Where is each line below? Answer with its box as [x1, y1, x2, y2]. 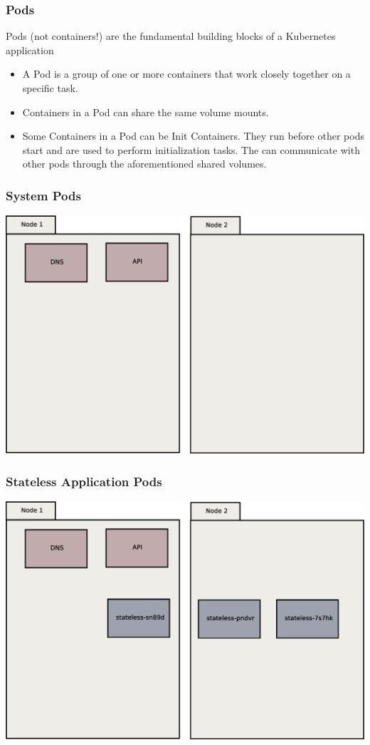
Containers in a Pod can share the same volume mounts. [22, 104, 269, 119]
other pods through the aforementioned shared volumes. [22, 156, 267, 171]
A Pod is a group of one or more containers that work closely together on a [22, 66, 351, 81]
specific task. [22, 81, 78, 95]
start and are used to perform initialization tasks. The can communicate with [22, 142, 360, 157]
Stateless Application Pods [6, 472, 162, 490]
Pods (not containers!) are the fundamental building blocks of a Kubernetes [6, 29, 336, 43]
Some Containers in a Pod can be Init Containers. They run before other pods [22, 128, 364, 143]
